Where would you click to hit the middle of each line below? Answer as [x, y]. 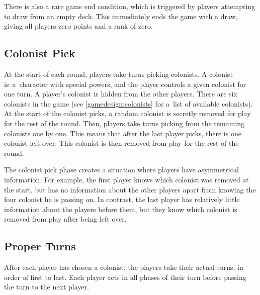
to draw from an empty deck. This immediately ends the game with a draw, [121, 16]
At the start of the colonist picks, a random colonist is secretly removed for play [127, 113]
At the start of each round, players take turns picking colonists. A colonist [118, 74]
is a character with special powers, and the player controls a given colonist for [125, 84]
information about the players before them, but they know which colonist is [121, 209]
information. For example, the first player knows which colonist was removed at [126, 179]
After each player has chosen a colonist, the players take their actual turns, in [124, 267]
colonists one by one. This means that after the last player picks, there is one [123, 133]
